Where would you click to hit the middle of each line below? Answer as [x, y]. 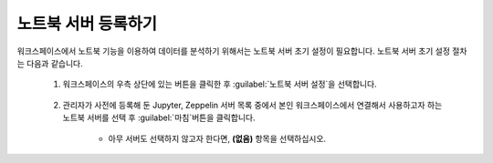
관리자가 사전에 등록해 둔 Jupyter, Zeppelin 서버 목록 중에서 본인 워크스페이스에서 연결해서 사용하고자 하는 [252, 105]
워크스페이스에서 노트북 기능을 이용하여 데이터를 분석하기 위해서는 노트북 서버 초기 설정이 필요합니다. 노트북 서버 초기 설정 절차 [242, 51]
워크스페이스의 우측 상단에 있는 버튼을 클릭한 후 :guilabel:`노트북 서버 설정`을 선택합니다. [220, 84]
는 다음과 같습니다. [50, 63]
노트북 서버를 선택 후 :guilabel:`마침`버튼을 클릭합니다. [159, 117]
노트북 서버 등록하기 [87, 24]
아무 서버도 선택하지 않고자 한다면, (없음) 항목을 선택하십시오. [217, 138]
